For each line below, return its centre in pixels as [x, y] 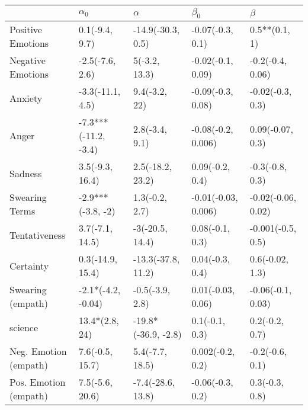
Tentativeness [38, 235]
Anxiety [26, 98]
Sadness [26, 173]
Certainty [29, 265]
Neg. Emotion [38, 351]
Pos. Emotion [38, 382]
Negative [28, 60]
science [24, 327]
